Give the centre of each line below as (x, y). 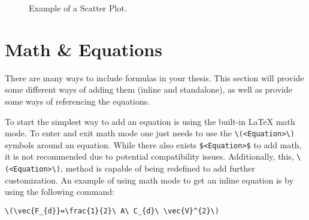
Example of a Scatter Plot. (78, 8)
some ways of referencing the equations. (78, 101)
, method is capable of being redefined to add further (158, 168)
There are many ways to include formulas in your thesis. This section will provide (154, 77)
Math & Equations (84, 49)
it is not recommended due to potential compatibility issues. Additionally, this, (149, 156)
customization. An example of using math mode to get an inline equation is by (149, 180)
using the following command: (60, 192)
